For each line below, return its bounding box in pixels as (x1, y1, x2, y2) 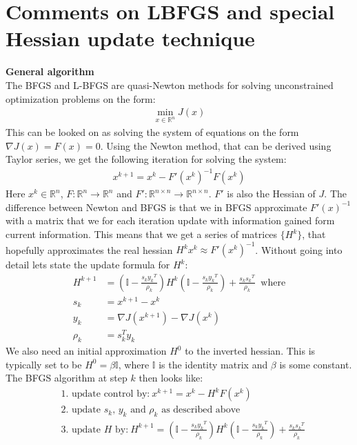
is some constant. (279, 357, 352, 371)
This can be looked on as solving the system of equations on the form (6, 124, 299, 139)
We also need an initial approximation (6, 344, 167, 358)
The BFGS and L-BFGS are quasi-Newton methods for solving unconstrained (6, 77, 334, 92)
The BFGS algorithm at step (6, 370, 127, 385)
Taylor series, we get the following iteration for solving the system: (6, 152, 287, 166)
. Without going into (255, 242, 343, 257)
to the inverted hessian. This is (185, 344, 316, 358)
